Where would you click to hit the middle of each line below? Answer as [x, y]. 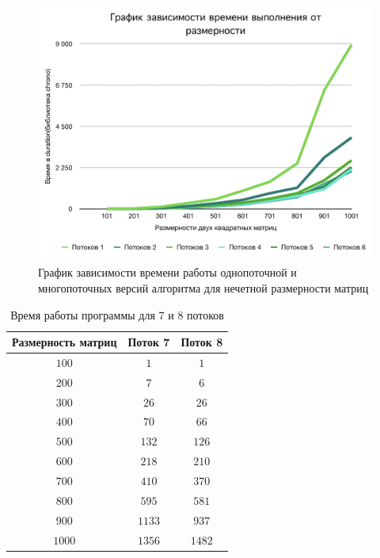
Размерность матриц [65, 342]
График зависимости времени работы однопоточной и [167, 272]
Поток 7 [149, 342]
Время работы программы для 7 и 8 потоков [117, 314]
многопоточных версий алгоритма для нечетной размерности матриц [203, 287]
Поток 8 [202, 342]
